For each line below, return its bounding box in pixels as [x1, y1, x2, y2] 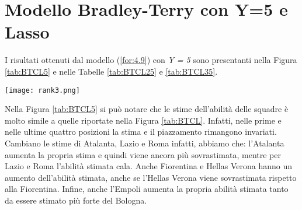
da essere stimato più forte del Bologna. [5, 194, 147, 206]
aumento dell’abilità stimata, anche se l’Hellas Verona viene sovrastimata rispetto [5, 171, 297, 183]
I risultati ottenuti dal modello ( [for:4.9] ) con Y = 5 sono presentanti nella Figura [5, 54, 297, 66]
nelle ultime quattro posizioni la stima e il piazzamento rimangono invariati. [5, 125, 277, 138]
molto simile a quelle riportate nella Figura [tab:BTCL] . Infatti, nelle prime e [5, 114, 282, 126]
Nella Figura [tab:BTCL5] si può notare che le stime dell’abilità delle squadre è [5, 103, 289, 115]
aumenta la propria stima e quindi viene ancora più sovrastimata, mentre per [5, 148, 281, 160]
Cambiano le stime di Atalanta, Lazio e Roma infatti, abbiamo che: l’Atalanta [5, 136, 284, 149]
